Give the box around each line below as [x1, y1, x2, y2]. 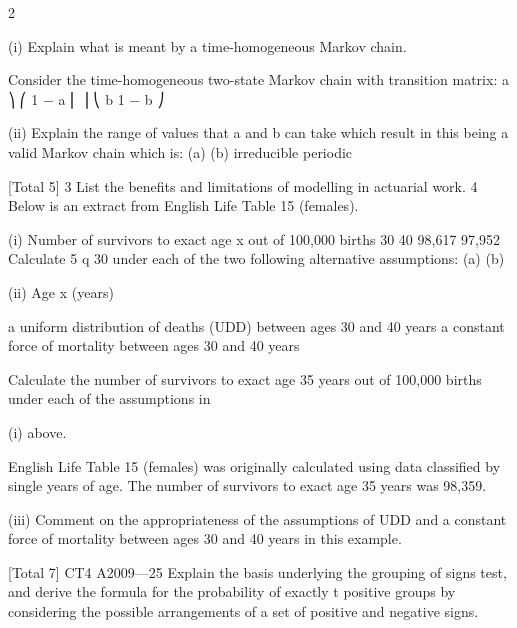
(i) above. [8, 421, 67, 442]
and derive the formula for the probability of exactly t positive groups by [8, 581, 456, 602]
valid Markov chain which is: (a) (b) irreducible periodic [8, 141, 353, 162]
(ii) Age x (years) [8, 281, 114, 302]
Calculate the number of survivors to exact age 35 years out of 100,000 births [8, 368, 482, 389]
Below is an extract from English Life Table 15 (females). [8, 195, 359, 216]
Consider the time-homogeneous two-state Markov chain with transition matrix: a [8, 69, 509, 90]
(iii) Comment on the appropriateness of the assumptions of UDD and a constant [8, 508, 507, 529]
